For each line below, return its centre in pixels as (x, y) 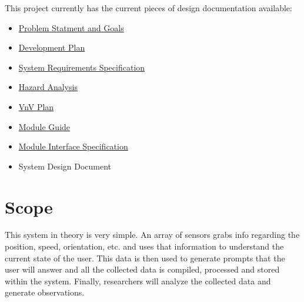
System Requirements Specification (82, 67)
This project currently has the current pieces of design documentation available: (148, 8)
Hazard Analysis (48, 87)
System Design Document (65, 166)
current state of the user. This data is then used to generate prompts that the (145, 258)
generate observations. (45, 292)
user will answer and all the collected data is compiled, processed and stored (142, 269)
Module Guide (44, 126)
